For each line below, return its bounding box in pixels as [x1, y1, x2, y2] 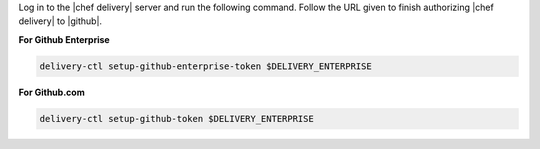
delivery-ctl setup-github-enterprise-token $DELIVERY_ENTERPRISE [39, 60, 372, 72]
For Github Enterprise [18, 33, 110, 45]
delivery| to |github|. [18, 15, 103, 27]
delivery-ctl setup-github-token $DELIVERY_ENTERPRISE [39, 113, 314, 124]
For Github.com [18, 86, 85, 98]
